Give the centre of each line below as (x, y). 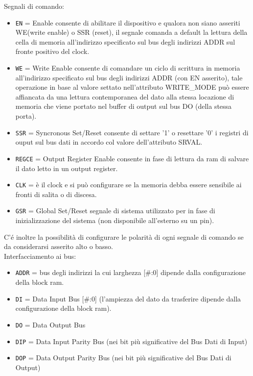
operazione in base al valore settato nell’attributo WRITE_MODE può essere (132, 87)
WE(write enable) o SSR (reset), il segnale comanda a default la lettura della (131, 32)
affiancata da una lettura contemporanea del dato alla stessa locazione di (125, 96)
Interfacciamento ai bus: (40, 256)
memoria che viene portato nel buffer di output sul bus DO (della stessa (124, 106)
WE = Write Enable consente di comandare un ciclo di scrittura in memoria (128, 68)
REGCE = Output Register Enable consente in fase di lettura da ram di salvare (132, 158)
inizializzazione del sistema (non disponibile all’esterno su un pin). (115, 220)
